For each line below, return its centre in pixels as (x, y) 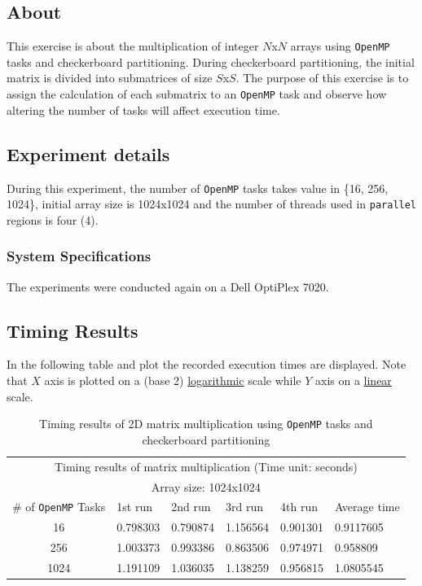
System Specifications (79, 256)
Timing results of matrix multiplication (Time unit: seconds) (206, 466)
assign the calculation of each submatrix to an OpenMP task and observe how (197, 94)
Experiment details (88, 153)
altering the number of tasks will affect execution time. (143, 109)
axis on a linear (354, 380)
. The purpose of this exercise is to (322, 78)
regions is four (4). (53, 219)
